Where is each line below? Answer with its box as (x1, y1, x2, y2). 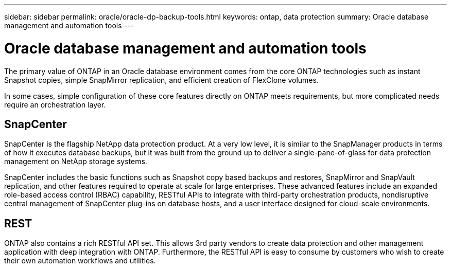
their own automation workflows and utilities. (4, 256, 156, 265)
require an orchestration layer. (4, 100, 106, 109)
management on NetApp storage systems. (4, 157, 147, 166)
